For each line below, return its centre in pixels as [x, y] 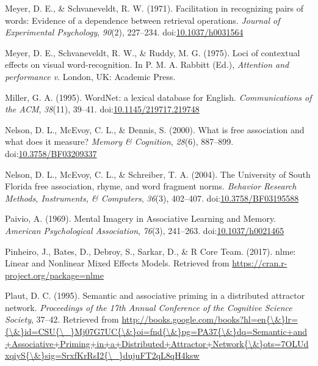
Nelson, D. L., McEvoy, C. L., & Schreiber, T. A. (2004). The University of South [158, 174]
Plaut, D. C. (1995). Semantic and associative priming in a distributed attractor [155, 295]
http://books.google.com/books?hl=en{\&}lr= [210, 319]
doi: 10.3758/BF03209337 [51, 153]
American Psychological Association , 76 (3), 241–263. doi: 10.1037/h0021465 [145, 230]
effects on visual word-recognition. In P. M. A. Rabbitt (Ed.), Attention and [147, 64]
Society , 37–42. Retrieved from [62, 319]
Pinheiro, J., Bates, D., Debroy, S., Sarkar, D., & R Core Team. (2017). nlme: [150, 251]
